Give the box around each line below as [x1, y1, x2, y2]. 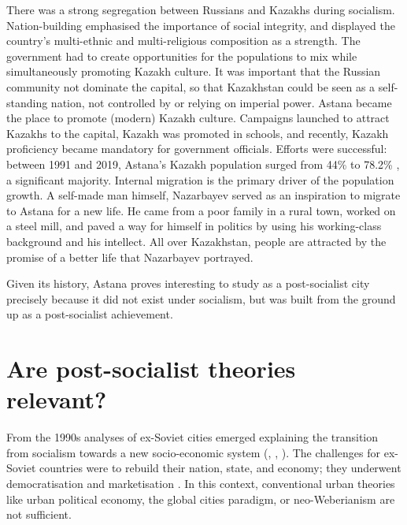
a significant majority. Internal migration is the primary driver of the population [6, 171, 394, 188]
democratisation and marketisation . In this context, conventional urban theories [6, 475, 395, 491]
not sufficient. [6, 506, 72, 523]
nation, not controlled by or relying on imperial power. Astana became [50, 94, 392, 110]
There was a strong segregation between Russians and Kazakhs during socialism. [6, 2, 395, 17]
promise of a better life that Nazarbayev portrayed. [6, 248, 253, 265]
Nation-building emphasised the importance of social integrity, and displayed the [6, 17, 395, 33]
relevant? [6, 383, 107, 415]
